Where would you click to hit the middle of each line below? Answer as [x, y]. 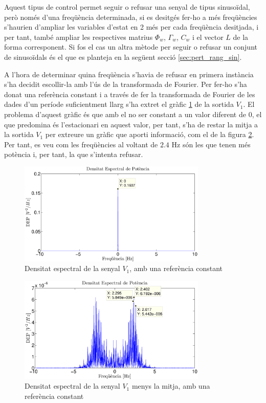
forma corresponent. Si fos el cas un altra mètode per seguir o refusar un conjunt [131, 47]
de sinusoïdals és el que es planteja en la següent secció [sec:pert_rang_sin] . [123, 57]
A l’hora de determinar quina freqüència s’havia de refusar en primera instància [129, 74]
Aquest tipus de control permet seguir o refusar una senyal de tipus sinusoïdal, [127, 7]
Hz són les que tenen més [211, 144]
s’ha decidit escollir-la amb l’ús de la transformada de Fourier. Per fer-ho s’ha [126, 84]
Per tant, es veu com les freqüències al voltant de [81, 144]
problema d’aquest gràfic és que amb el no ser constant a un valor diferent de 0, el [133, 114]
